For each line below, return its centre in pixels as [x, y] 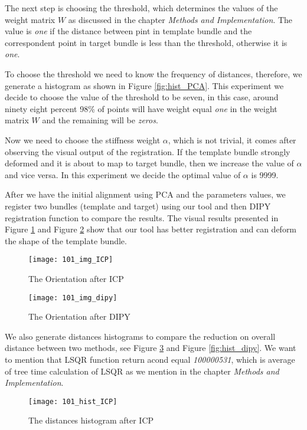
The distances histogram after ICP [91, 420]
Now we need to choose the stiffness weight [83, 139]
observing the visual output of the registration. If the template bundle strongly [148, 151]
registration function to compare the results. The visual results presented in [142, 217]
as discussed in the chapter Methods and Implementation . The [180, 19]
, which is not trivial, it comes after [232, 139]
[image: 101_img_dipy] [73, 298]
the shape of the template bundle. [66, 240]
